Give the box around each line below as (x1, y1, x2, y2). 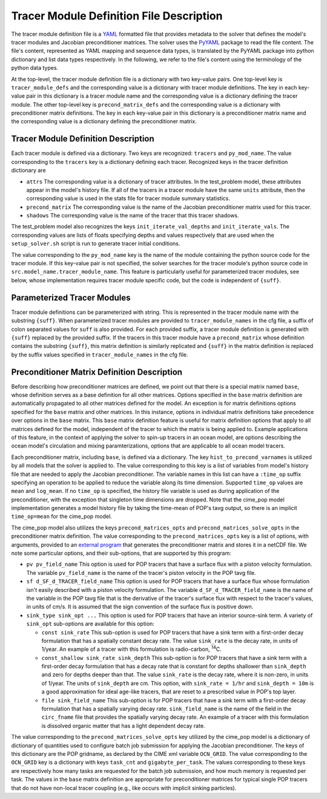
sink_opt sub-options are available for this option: (26, 620, 154, 628)
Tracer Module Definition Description (11, 134, 154, 144)
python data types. (11, 64, 59, 72)
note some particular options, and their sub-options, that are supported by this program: (11, 549, 231, 557)
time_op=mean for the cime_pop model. (11, 513, 112, 520)
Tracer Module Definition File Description (11, 9, 223, 22)
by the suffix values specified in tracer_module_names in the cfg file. (11, 351, 188, 358)
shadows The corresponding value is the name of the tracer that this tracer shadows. (26, 212, 239, 219)
